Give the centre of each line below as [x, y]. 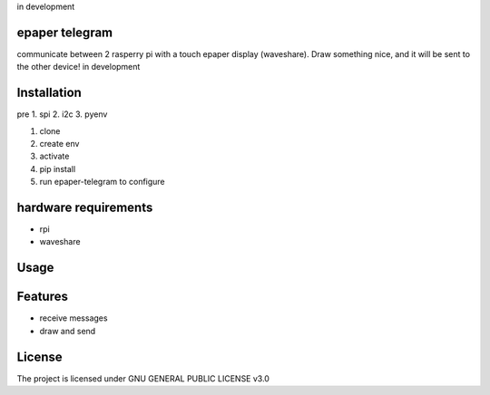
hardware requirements [85, 207]
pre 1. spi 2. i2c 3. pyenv [62, 114]
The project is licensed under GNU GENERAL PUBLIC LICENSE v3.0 [143, 378]
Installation [49, 93]
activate [54, 156]
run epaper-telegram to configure [102, 182]
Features [42, 297]
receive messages [73, 318]
